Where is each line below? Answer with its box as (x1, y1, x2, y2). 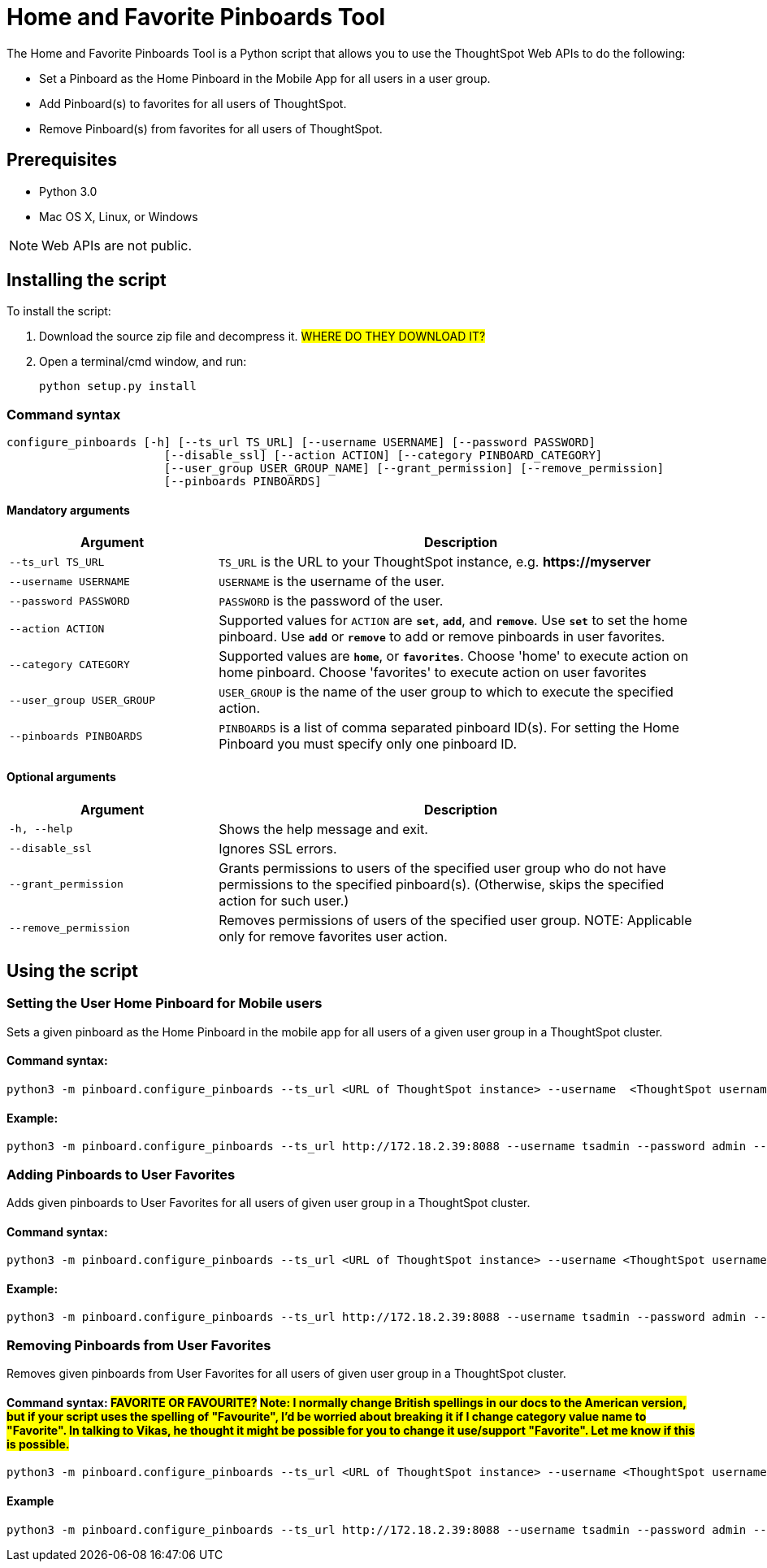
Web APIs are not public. (41, 237, 193, 254)
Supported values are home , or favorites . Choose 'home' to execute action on (219, 648, 689, 665)
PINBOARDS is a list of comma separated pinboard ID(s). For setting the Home (219, 719, 680, 736)
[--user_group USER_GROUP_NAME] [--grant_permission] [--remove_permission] (163, 462, 665, 476)
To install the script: (6, 304, 111, 319)
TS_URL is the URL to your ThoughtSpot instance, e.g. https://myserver (219, 554, 651, 571)
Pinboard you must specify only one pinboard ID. (219, 736, 518, 753)
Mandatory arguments (6, 502, 130, 517)
